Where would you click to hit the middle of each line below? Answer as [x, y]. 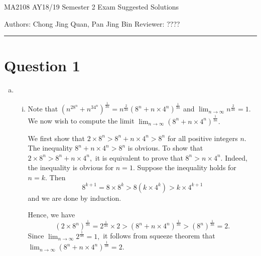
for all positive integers [203, 138]
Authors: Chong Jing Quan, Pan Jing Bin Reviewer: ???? [92, 23]
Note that [43, 109]
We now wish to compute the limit [81, 121]
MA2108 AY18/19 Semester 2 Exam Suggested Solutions [92, 7]
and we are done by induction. [75, 198]
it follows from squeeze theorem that [159, 236]
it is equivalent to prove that [139, 157]
